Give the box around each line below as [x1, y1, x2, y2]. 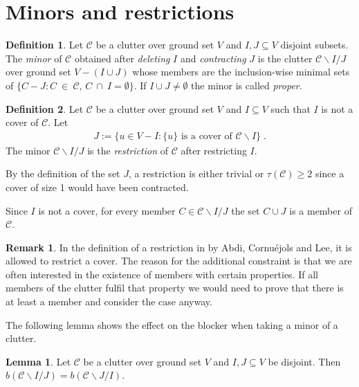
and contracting [180, 51, 246, 65]
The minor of [6, 51, 62, 65]
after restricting [181, 143, 247, 157]
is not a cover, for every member [38, 203, 176, 217]
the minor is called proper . [191, 78, 302, 92]
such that [270, 101, 311, 116]
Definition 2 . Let [6, 101, 84, 116]
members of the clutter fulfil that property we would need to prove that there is [6, 280, 344, 295]
